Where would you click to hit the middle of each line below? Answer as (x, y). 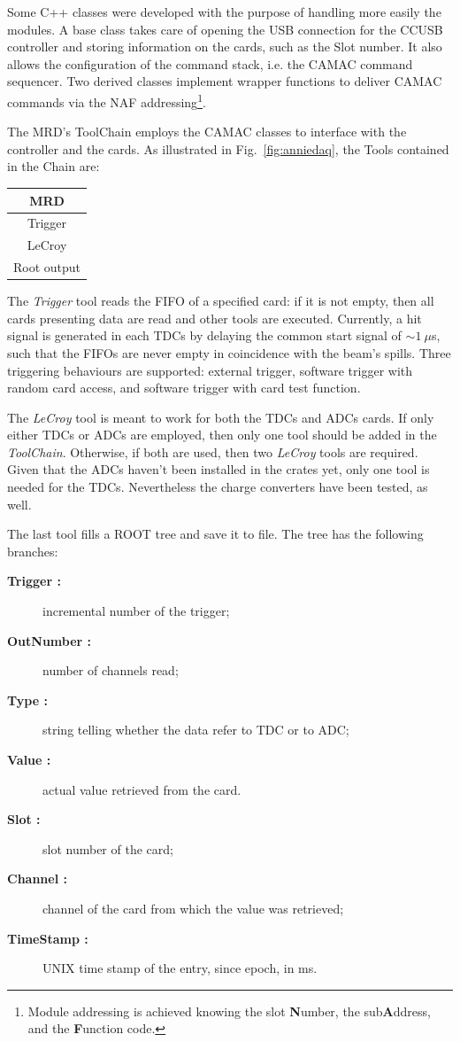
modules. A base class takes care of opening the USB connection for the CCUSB (225, 29)
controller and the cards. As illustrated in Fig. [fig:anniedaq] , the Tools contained (228, 148)
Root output (47, 267)
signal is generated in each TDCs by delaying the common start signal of (204, 335)
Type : (27, 700)
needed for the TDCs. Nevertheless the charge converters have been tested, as (218, 487)
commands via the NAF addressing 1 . (107, 100)
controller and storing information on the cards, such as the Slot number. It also (225, 47)
